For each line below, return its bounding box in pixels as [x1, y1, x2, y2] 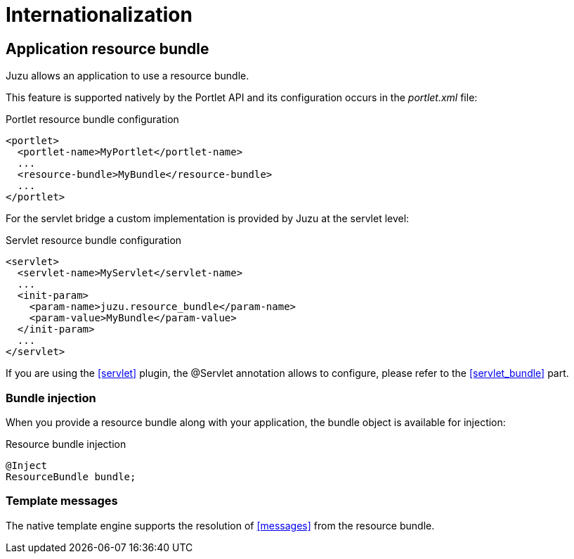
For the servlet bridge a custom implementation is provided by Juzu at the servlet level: [6, 212, 410, 225]
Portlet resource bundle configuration [6, 113, 179, 126]
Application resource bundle [6, 39, 209, 58]
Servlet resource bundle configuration [6, 234, 182, 247]
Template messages [6, 494, 118, 508]
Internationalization [6, 3, 193, 27]
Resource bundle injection [6, 437, 126, 450]
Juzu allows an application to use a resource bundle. [6, 70, 249, 82]
